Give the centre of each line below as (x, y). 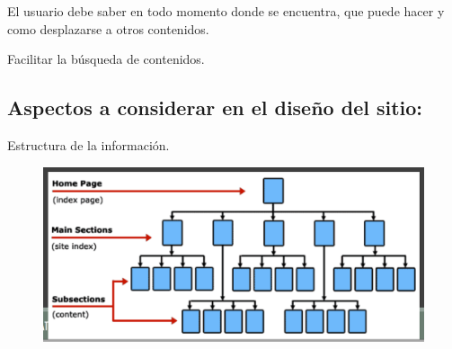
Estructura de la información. (89, 144)
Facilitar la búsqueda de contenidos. (106, 59)
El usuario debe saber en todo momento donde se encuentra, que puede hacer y (226, 11)
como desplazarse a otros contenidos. (108, 28)
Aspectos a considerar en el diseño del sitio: (215, 107)
